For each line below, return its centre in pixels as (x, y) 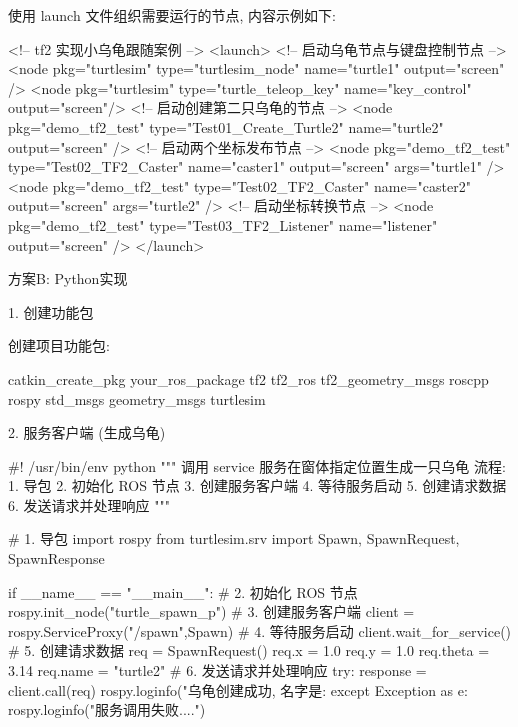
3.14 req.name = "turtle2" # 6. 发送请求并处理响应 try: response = (217, 670)
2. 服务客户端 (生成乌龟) (87, 432)
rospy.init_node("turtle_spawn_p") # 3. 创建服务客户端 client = (211, 611)
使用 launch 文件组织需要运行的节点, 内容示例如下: (172, 15)
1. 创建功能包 (51, 311)
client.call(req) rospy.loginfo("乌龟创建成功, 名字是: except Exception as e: (238, 689)
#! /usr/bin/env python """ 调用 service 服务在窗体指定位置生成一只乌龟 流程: (257, 465)
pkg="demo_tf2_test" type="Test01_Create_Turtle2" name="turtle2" (226, 126)
